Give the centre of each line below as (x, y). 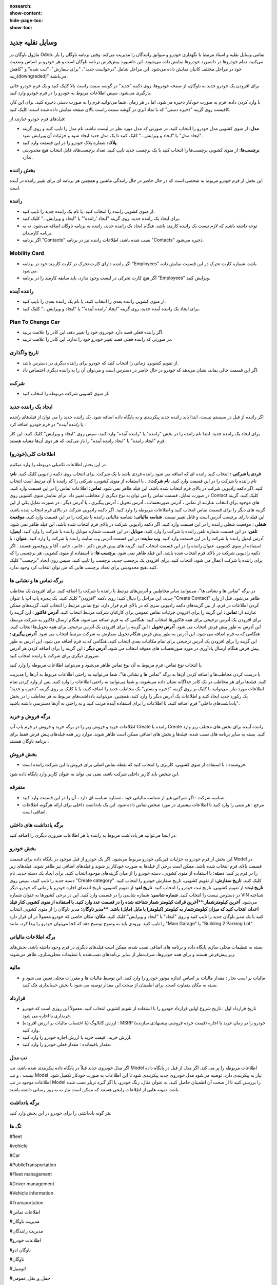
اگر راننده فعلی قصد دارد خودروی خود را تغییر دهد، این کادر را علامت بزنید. (93, 332)
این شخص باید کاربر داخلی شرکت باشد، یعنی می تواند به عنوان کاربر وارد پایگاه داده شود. (94, 774)
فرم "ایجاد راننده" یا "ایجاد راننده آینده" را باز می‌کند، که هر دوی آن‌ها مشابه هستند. (88, 441)
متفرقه (17, 787)
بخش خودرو (23, 849)
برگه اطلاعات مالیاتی (33, 937)
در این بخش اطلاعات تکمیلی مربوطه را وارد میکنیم (58, 464)
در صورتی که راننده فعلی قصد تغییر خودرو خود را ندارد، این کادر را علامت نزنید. (97, 339)
